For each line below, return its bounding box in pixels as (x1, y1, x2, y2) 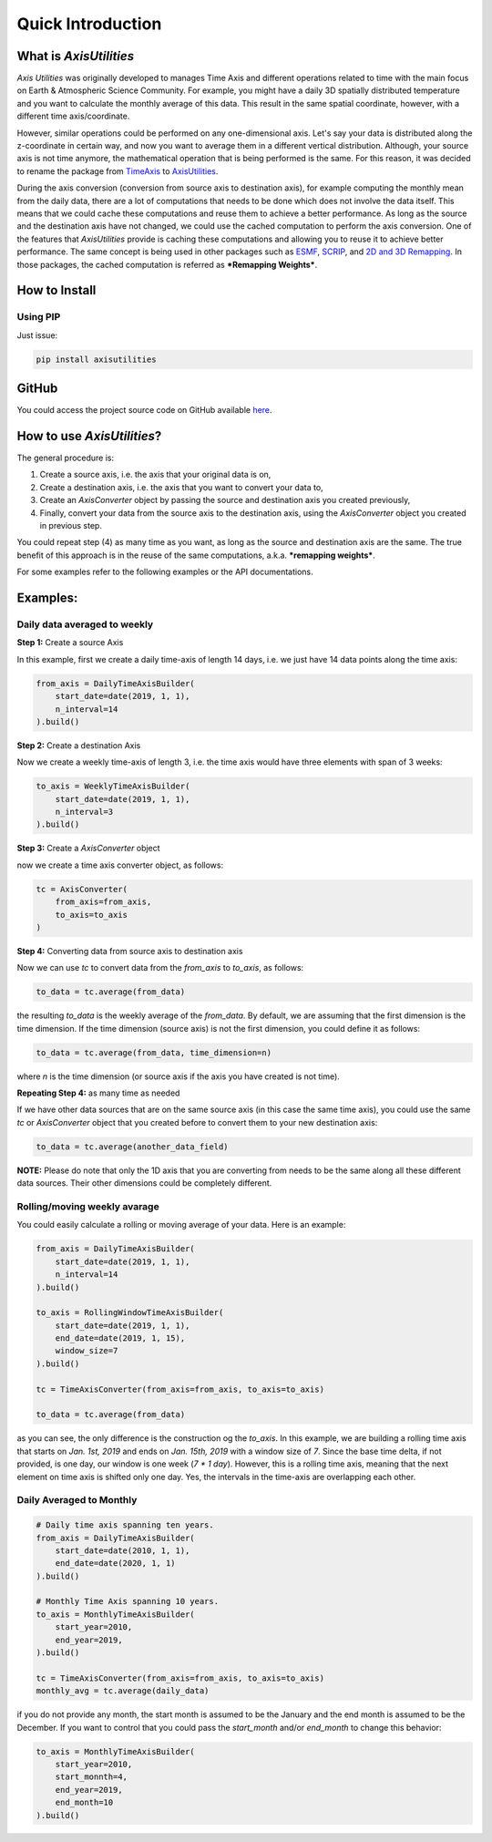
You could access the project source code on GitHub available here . (16, 405, 272, 416)
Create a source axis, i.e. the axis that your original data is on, (39, 469, 272, 480)
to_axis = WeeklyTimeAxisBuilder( (36, 781, 190, 792)
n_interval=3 (55, 807, 114, 818)
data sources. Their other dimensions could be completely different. (16, 1178, 272, 1189)
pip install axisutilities (36, 354, 157, 365)
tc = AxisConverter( (36, 884, 128, 894)
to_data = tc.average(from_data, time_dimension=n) (36, 1047, 272, 1057)
